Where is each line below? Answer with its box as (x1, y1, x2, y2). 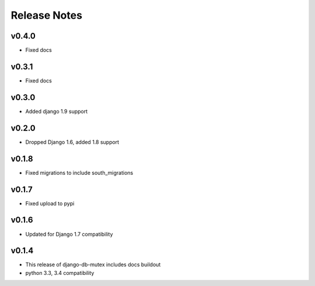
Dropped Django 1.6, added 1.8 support (25, 138, 120, 146)
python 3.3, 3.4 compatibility (25, 269, 94, 276)
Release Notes (10, 9, 83, 22)
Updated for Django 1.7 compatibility (25, 230, 113, 237)
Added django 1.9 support (25, 108, 88, 115)
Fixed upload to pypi (25, 199, 75, 207)
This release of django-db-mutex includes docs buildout (25, 261, 161, 268)
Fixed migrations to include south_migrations (25, 169, 134, 176)
